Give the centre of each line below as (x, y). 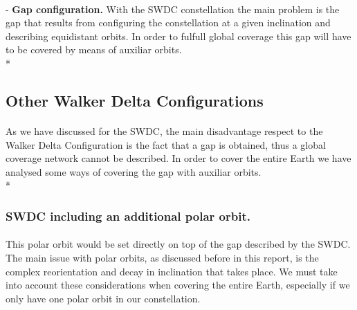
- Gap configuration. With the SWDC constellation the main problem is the (173, 9)
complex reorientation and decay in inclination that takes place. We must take (172, 271)
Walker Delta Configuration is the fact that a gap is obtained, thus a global (166, 144)
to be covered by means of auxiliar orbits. (94, 49)
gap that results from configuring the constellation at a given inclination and (168, 22)
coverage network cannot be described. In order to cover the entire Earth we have (178, 158)
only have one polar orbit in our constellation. (103, 298)
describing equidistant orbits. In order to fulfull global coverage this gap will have (178, 36)
